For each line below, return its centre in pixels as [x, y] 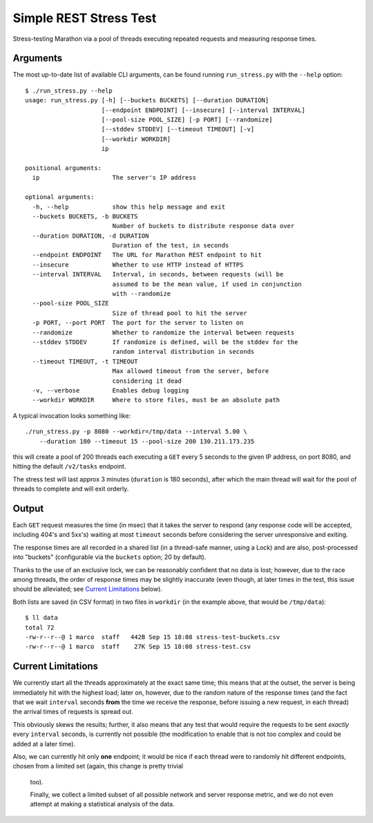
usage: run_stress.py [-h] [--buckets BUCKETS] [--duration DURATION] [147, 101]
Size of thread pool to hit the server [180, 313]
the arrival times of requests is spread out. [73, 712]
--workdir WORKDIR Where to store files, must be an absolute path [156, 400]
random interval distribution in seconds [183, 352]
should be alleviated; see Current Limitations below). [87, 589]
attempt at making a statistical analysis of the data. [103, 804]
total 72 [40, 627]
